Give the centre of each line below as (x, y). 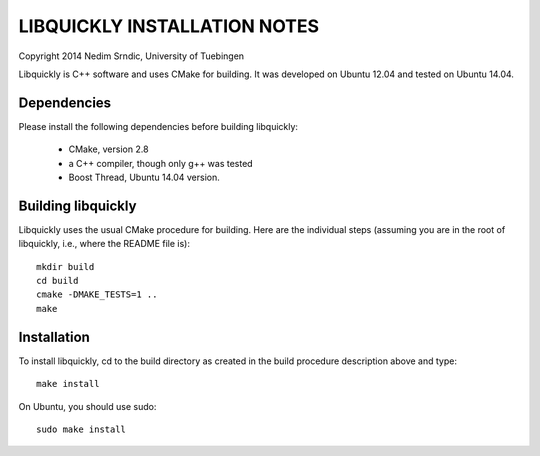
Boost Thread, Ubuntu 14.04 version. (144, 177)
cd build (57, 281)
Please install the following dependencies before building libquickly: (158, 126)
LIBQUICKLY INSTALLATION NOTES (169, 26)
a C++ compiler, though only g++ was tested (161, 163)
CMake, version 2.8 (108, 149)
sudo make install (81, 429)
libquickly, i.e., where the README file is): (104, 244)
